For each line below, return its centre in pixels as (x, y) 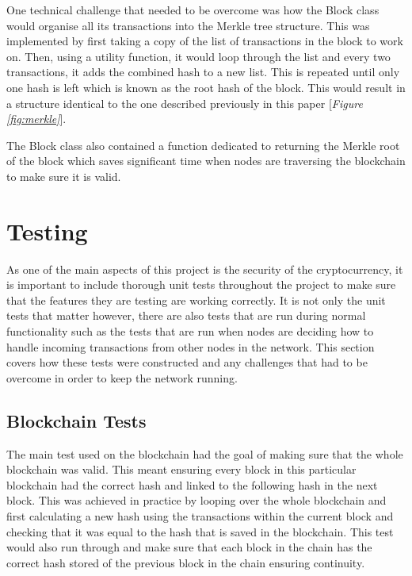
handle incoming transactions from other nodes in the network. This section (191, 346)
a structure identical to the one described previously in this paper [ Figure (185, 103)
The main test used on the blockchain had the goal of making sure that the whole (205, 453)
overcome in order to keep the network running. (122, 377)
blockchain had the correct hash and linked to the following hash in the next (192, 484)
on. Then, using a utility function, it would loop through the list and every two (198, 56)
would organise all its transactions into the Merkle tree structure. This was (188, 25)
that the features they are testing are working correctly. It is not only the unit (196, 300)
